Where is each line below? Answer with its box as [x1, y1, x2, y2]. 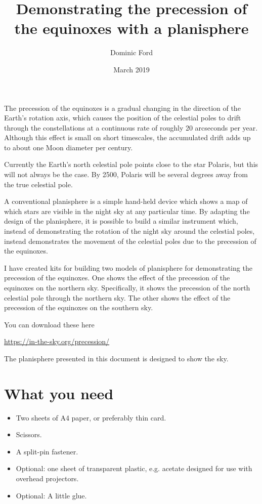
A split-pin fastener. [16, 446, 78, 456]
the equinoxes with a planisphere [14, 18, 249, 38]
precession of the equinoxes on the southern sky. [4, 302, 153, 313]
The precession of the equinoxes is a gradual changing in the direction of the [4, 102, 241, 113]
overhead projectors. [16, 473, 79, 484]
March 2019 [113, 64, 150, 74]
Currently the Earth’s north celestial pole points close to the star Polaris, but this [4, 159, 258, 170]
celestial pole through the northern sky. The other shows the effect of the [4, 292, 231, 303]
